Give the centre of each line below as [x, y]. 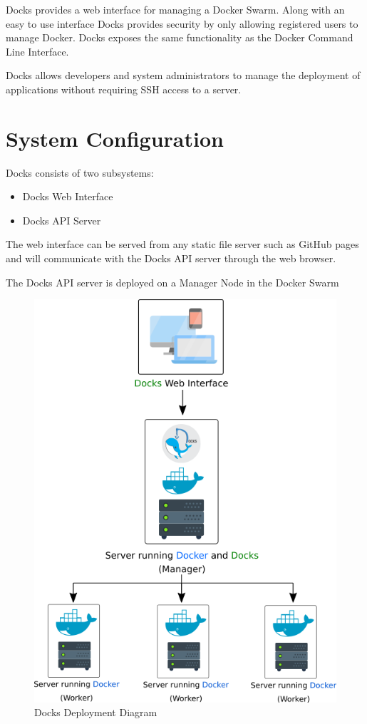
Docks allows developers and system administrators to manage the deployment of [183, 75]
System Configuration [115, 138]
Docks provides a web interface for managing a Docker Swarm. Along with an [175, 9]
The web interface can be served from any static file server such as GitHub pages [182, 244]
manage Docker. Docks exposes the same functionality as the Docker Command [180, 37]
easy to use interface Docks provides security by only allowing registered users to [182, 23]
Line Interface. [37, 51]
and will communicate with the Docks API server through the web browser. [171, 258]
